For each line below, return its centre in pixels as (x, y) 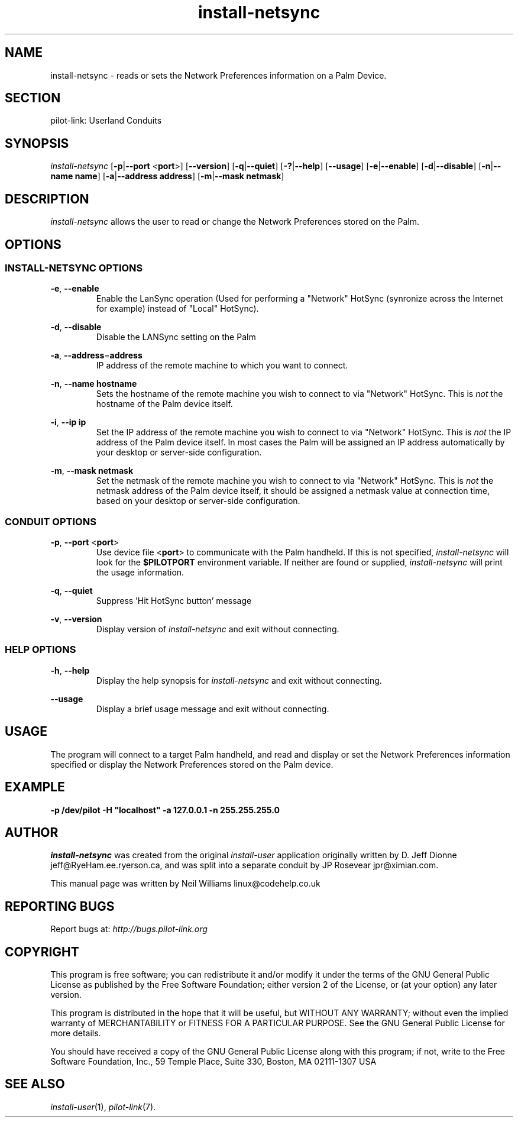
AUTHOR (32, 832)
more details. (76, 1033)
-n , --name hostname (94, 384)
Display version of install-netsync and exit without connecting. (218, 629)
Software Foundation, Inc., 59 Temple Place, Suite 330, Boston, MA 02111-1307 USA (213, 1062)
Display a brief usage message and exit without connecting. (213, 709)
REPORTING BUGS (60, 906)
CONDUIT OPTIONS (51, 521)
